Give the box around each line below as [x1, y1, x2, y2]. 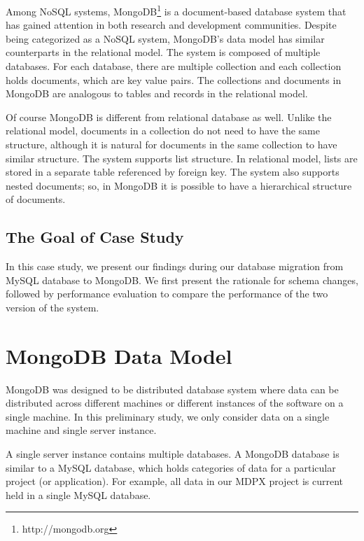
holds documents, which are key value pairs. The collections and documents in [6, 72, 342, 87]
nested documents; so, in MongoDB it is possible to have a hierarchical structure [6, 178, 352, 192]
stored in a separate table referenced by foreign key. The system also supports [6, 164, 339, 179]
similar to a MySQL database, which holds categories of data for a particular [6, 460, 336, 475]
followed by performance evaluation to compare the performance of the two [6, 286, 328, 301]
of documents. [6, 192, 66, 206]
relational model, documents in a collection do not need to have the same [6, 123, 320, 138]
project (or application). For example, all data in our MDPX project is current [6, 474, 344, 489]
